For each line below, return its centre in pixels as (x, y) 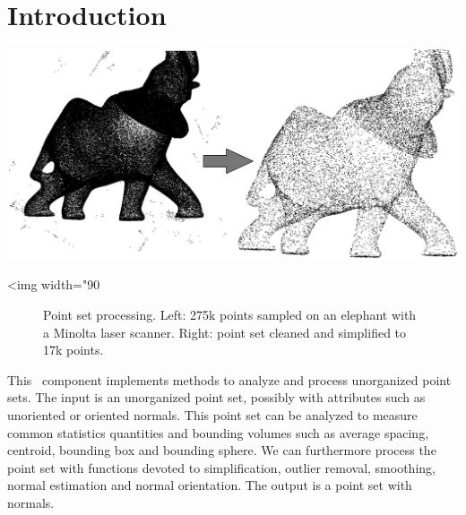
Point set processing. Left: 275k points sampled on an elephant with (230, 315)
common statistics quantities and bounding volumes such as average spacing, (218, 432)
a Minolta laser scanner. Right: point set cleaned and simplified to (225, 332)
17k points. (73, 350)
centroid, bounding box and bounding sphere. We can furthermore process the (222, 450)
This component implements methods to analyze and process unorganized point (229, 379)
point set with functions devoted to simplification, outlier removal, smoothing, (221, 467)
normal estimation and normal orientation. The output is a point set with (210, 485)
